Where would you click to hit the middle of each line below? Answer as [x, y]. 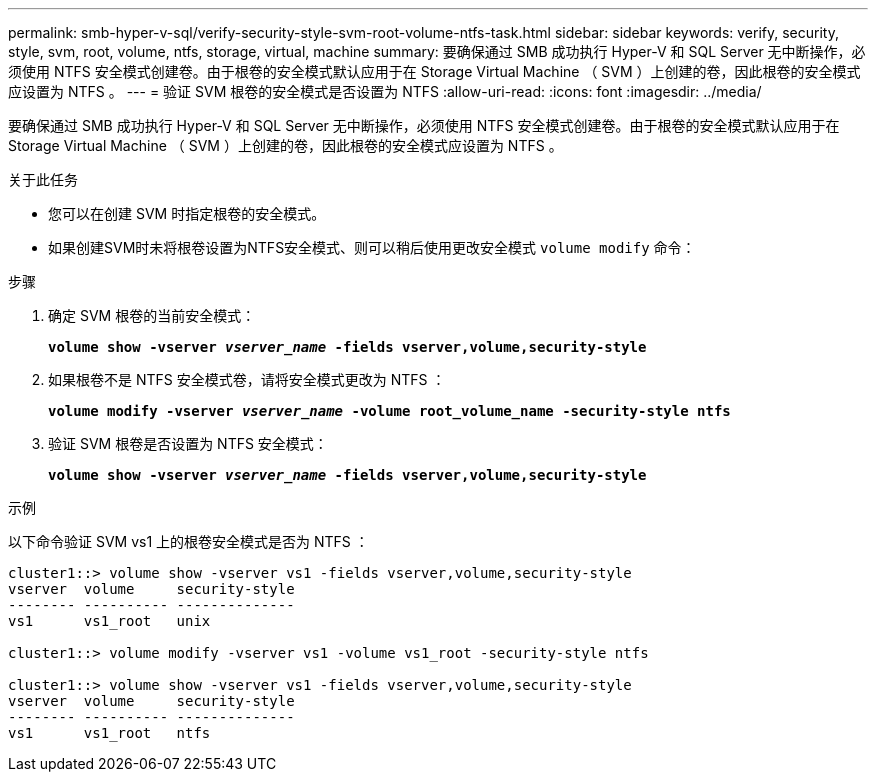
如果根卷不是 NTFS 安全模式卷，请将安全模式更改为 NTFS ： [247, 379]
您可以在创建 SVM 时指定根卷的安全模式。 [187, 213]
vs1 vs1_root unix [109, 621]
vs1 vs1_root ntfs [109, 733]
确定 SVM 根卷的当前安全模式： [152, 315]
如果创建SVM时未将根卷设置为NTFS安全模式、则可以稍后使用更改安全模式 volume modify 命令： [372, 247]
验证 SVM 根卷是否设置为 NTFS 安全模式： [188, 443]
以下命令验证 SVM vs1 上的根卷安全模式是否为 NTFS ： [188, 541]
